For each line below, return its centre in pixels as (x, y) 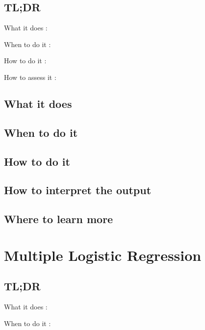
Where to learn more (59, 219)
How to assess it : (30, 77)
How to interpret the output (78, 190)
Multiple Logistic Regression (103, 255)
